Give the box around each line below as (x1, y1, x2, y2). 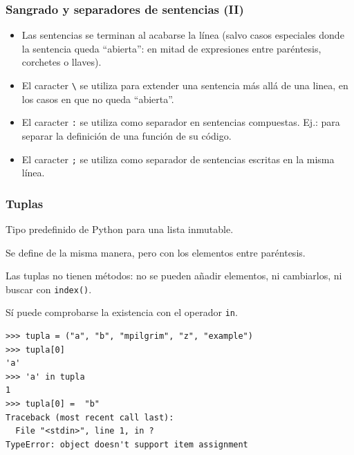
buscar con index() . (6, 281, 92, 296)
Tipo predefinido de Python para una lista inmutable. (6, 221, 234, 236)
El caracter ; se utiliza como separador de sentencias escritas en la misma (21, 151, 335, 166)
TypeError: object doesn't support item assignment (6, 439, 248, 449)
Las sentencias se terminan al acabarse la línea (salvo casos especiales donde (21, 28, 344, 42)
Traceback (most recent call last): (6, 412, 174, 423)
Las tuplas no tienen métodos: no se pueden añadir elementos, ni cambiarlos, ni (6, 268, 342, 283)
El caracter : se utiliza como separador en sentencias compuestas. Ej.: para (21, 115, 340, 129)
